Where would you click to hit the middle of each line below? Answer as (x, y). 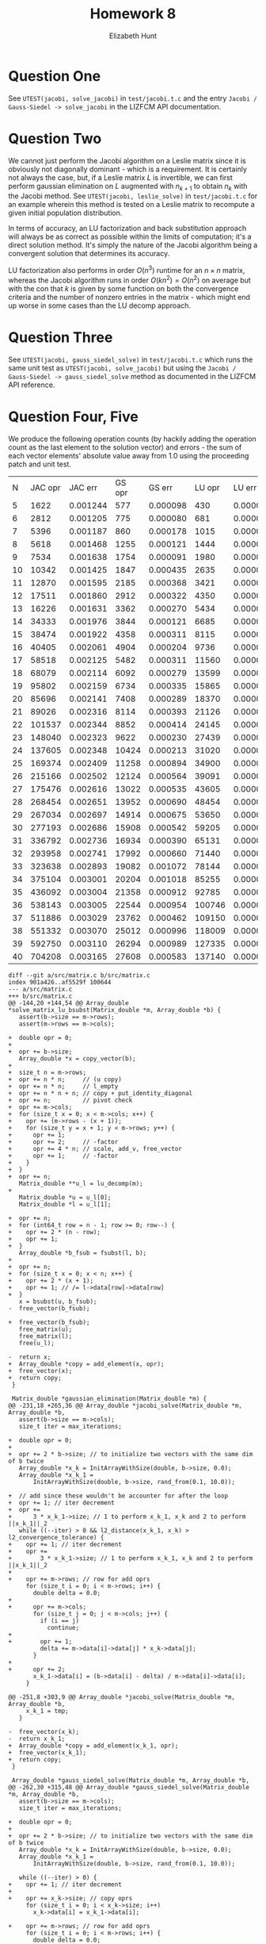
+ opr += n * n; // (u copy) (65, 1079)
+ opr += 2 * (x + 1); (51, 1281)
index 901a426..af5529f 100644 (60, 982)
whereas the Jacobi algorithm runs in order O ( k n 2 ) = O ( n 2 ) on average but (129, 280)
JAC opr (46, 487)
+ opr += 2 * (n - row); (55, 1232)
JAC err (83, 487)
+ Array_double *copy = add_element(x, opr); (86, 1364)
